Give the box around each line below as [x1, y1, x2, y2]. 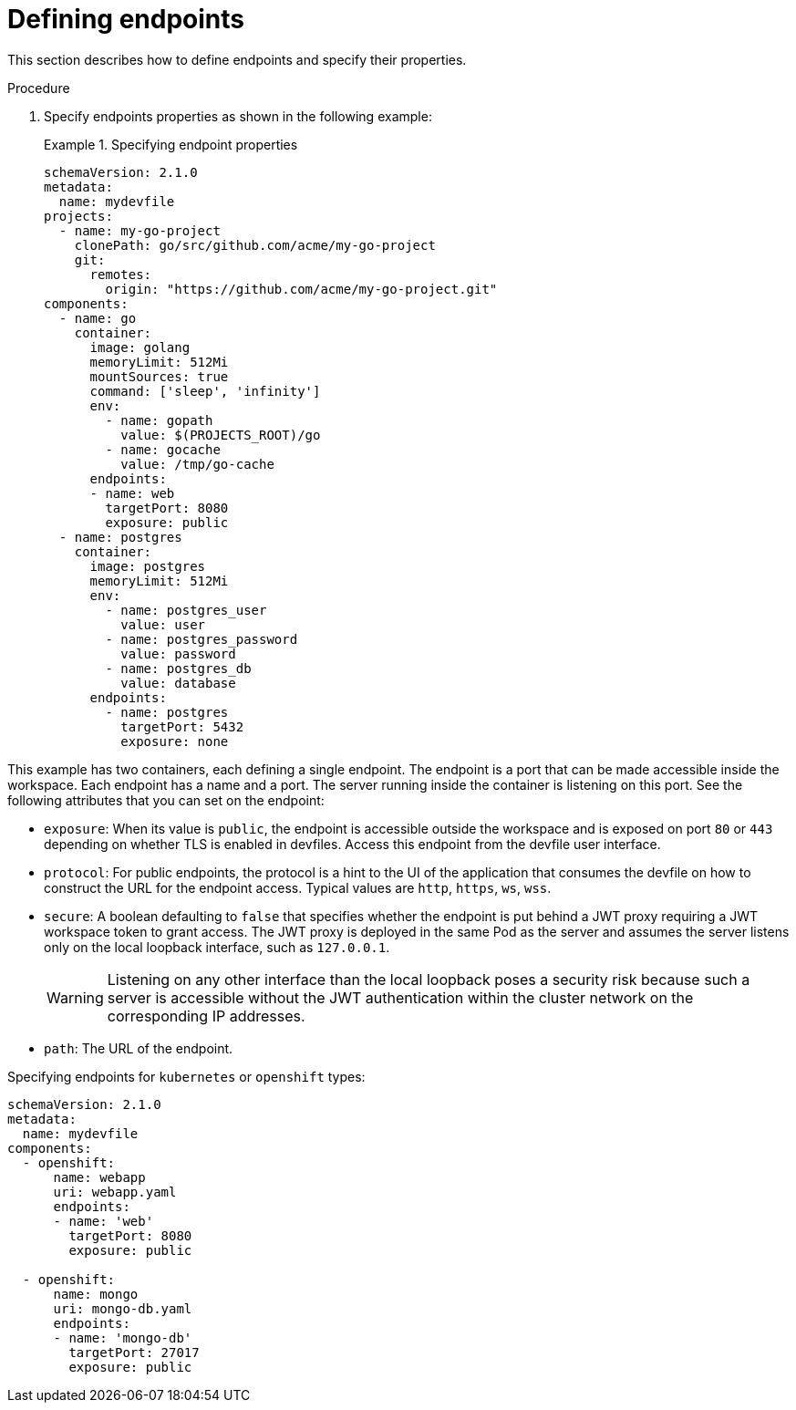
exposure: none [120, 733, 229, 749]
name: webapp [53, 1169, 146, 1185]
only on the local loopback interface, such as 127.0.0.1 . [44, 938, 390, 955]
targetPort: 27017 [68, 1344, 200, 1360]
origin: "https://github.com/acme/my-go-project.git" [105, 281, 498, 296]
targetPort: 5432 [120, 719, 244, 734]
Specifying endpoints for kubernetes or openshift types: [7, 1068, 366, 1084]
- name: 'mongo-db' [53, 1330, 192, 1345]
